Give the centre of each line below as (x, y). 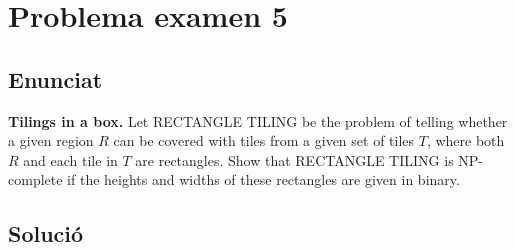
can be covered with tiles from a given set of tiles (264, 140)
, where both (465, 140)
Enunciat (55, 78)
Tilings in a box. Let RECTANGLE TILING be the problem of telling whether (258, 120)
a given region (51, 140)
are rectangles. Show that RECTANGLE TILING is (294, 159)
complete (35, 179)
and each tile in (70, 159)
